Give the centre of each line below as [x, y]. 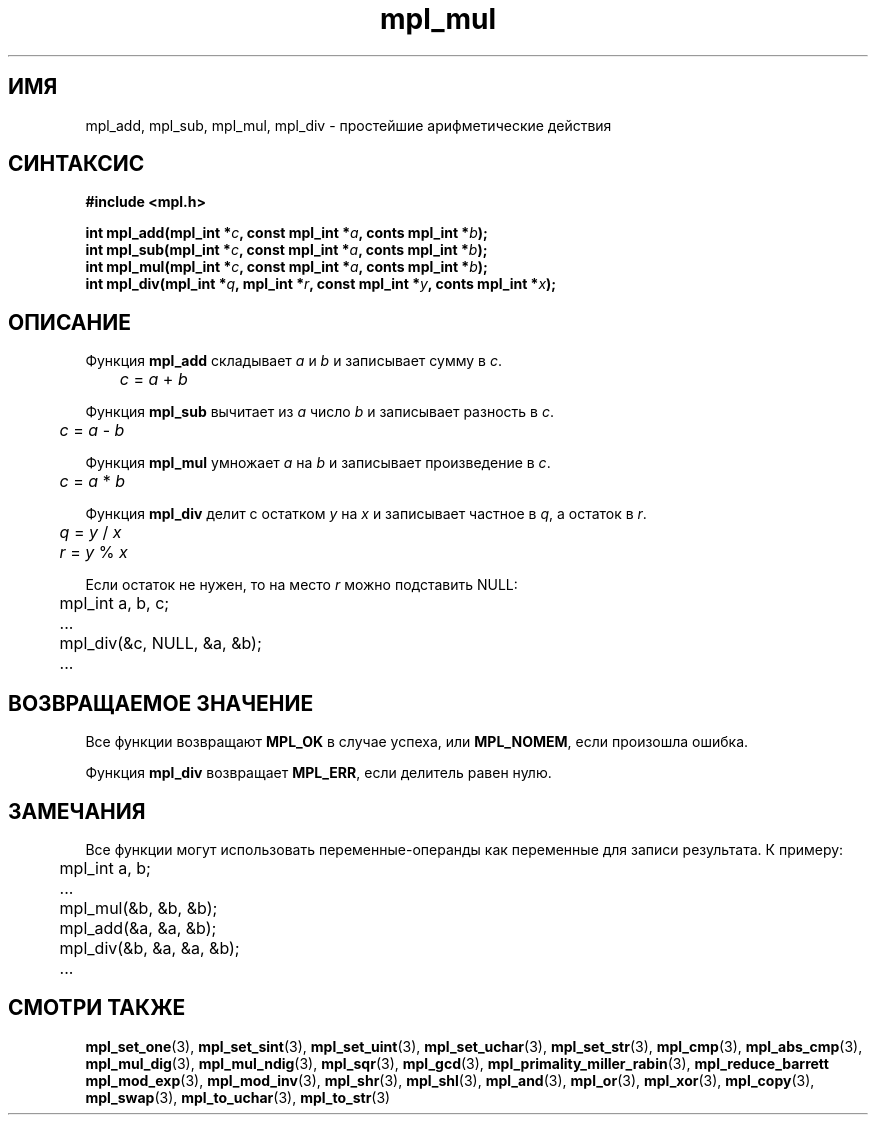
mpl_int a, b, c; [114, 603]
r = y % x [93, 552]
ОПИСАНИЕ [69, 322]
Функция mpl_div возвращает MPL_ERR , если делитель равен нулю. [318, 773]
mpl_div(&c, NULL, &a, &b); [160, 643]
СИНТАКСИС [76, 164]
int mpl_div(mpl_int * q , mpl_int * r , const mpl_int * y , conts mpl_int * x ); [321, 284]
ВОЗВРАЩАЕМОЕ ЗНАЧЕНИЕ [161, 703]
